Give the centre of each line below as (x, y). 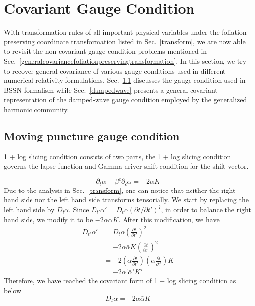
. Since (79, 209)
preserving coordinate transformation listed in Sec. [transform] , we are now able (125, 41)
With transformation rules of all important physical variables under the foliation (125, 32)
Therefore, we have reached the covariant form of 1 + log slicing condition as (120, 281)
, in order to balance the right (206, 209)
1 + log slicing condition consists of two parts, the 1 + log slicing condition (118, 156)
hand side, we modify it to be (48, 219)
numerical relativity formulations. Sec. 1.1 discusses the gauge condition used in (125, 80)
